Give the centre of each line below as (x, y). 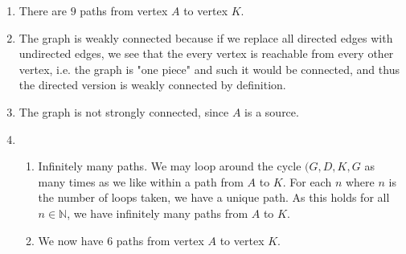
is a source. (272, 111)
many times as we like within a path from (141, 181)
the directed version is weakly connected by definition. (152, 85)
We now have (71, 240)
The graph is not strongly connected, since (124, 111)
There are (43, 10)
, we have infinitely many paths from (158, 213)
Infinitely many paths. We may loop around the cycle (170, 166)
